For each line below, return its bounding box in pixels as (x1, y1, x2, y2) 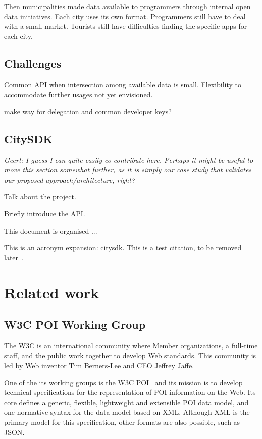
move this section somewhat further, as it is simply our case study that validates (4, 164, 252, 175)
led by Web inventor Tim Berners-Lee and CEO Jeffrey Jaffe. (4, 360, 194, 371)
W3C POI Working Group (4, 317, 146, 332)
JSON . (4, 426, 25, 437)
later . (4, 252, 24, 262)
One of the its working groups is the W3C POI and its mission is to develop (4, 377, 243, 387)
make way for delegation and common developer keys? (4, 106, 172, 116)
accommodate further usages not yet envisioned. (4, 89, 153, 100)
